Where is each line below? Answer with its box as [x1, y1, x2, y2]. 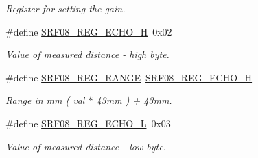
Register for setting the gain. [5, 1, 126, 15]
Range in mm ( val [5, 93, 85, 107]
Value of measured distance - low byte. [5, 139, 166, 153]
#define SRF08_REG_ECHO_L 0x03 [5, 116, 171, 130]
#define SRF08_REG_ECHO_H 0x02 [5, 24, 172, 38]
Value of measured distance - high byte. [5, 47, 169, 62]
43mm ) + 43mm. [96, 93, 172, 107]
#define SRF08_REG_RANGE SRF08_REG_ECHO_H [5, 70, 253, 84]
